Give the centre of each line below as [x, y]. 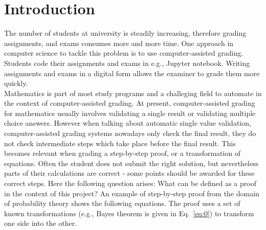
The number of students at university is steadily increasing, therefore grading [125, 33]
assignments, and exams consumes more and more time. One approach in [119, 43]
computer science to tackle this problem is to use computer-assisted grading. [124, 53]
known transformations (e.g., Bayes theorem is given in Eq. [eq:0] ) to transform [129, 213]
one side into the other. [41, 223]
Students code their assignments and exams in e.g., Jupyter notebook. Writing [127, 63]
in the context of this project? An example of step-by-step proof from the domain [132, 193]
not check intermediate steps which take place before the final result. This [120, 143]
